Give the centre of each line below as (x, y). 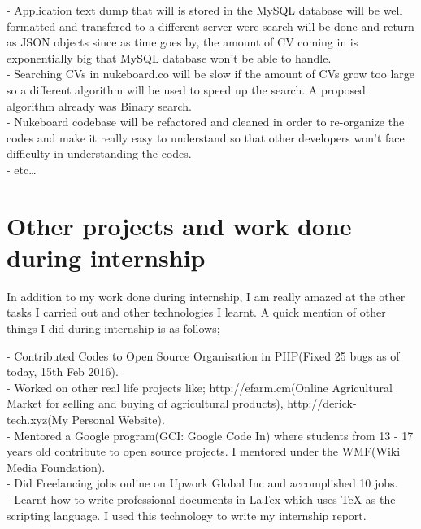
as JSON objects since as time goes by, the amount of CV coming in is (182, 42)
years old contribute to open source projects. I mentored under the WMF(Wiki (204, 451)
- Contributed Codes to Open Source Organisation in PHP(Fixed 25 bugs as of (203, 355)
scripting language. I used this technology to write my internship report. (187, 515)
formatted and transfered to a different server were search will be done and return (210, 26)
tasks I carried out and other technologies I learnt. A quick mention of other (196, 312)
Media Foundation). (56, 467)
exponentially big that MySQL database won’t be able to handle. (169, 57)
